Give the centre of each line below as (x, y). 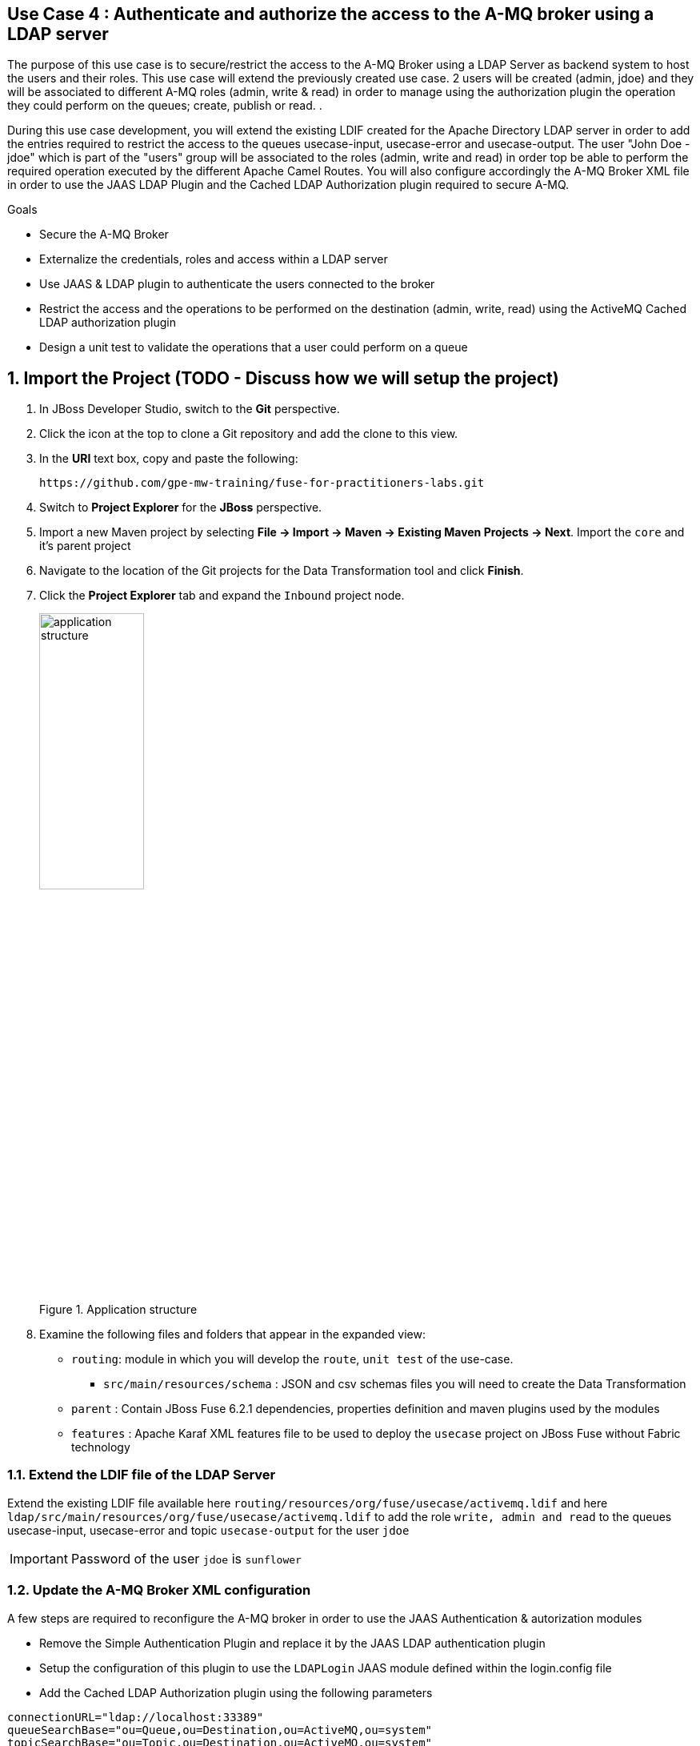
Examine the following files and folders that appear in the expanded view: (233, 1335)
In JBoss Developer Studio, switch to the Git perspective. (190, 409)
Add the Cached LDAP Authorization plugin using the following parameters (236, 1692)
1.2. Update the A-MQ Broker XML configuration (159, 1590)
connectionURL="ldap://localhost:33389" (136, 1717)
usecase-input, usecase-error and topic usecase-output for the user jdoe (208, 1530)
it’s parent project (85, 546)
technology (101, 1447)
